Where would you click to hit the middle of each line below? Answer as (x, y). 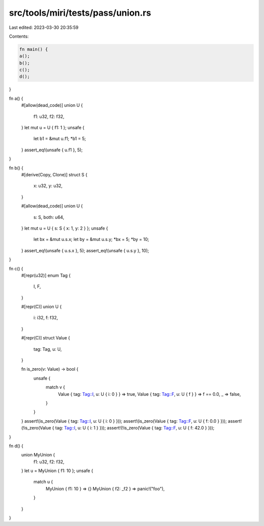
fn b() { (16, 168)
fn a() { (16, 98)
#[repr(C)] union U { (42, 307)
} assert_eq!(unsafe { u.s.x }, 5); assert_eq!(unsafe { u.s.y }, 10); (85, 250)
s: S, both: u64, (49, 217)
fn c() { (16, 268)
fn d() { (16, 446)
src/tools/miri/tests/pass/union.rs (80, 13)
